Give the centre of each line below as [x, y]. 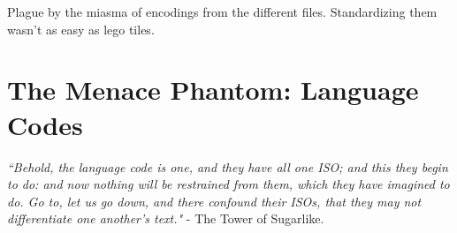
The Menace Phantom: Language [213, 90]
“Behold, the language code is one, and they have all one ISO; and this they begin [228, 166]
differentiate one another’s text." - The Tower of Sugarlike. [166, 218]
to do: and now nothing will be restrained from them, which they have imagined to [228, 184]
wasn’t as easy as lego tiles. [81, 29]
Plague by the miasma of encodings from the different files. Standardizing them [222, 11]
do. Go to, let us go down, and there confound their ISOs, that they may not [214, 201]
